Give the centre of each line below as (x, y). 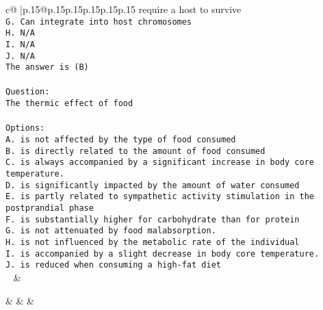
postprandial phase (50, 208)
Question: (28, 92)
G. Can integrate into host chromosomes (99, 22)
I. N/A (20, 44)
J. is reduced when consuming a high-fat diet (113, 265)
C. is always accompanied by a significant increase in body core (160, 163)
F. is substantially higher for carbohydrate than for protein (153, 219)
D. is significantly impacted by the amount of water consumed (153, 185)
